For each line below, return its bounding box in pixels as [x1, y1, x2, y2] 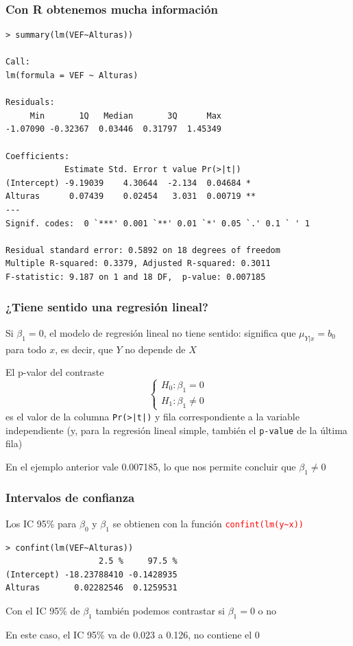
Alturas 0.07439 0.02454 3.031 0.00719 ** [5, 191, 256, 202]
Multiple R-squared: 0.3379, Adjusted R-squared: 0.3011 [5, 259, 271, 269]
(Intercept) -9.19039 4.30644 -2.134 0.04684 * [5, 178, 251, 188]
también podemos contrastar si [95, 603, 225, 617]
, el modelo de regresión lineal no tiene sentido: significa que [43, 325, 296, 339]
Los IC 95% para [5, 516, 77, 530]
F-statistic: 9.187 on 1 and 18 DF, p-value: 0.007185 [5, 272, 266, 282]
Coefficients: [5, 151, 70, 161]
